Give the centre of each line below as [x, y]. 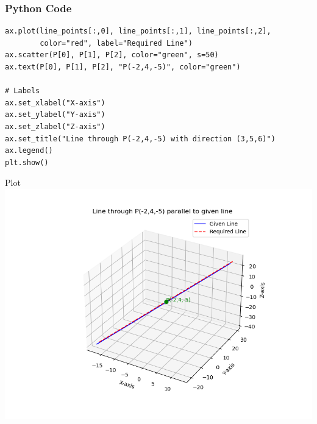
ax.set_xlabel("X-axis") [55, 103]
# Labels [23, 91]
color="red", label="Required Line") [116, 43]
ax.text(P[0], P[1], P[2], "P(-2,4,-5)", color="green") [123, 67]
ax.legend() [29, 151]
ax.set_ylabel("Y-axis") [55, 115]
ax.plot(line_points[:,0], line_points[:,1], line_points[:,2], [138, 31]
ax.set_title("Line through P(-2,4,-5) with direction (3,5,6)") [140, 139]
